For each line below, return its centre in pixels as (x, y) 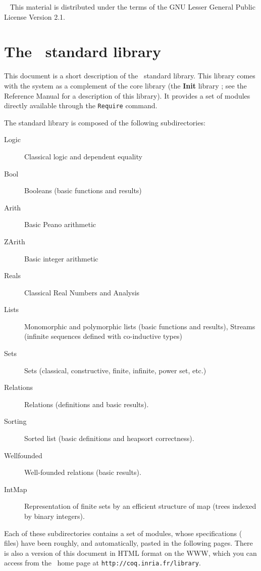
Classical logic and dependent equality (83, 156)
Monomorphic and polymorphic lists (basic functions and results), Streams (140, 326)
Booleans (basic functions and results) (83, 190)
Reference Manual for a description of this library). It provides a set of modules (127, 95)
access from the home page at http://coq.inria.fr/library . (102, 563)
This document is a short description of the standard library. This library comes (130, 76)
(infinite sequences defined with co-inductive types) (103, 336)
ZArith (15, 241)
